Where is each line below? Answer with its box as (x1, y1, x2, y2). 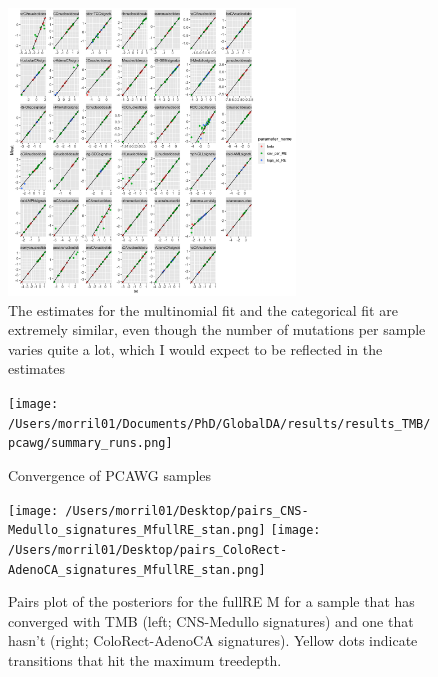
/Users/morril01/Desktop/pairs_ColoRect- (8, 542, 288, 557)
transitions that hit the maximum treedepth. (8, 649, 282, 670)
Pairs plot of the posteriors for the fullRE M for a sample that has (8, 591, 415, 612)
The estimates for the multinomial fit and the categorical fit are (8, 299, 398, 320)
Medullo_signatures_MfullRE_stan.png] (8, 523, 266, 538)
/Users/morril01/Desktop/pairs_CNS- (65, 503, 309, 518)
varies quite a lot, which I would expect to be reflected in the (8, 338, 383, 359)
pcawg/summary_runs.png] (8, 436, 173, 451)
